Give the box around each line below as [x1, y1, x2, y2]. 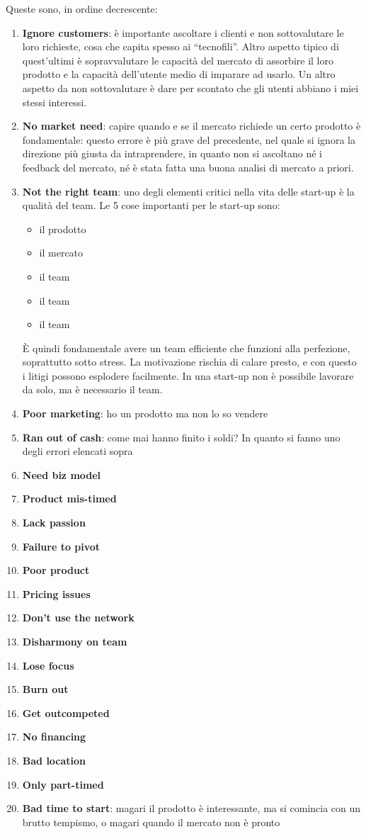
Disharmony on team [22, 634, 127, 648]
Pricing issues [22, 586, 91, 601]
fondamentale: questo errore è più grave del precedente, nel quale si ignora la [22, 132, 355, 147]
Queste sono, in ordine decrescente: [6, 1, 158, 16]
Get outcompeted [22, 705, 110, 720]
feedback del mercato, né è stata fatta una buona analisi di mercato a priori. [22, 159, 354, 174]
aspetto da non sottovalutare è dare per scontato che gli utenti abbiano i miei [22, 80, 359, 95]
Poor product [22, 563, 90, 577]
